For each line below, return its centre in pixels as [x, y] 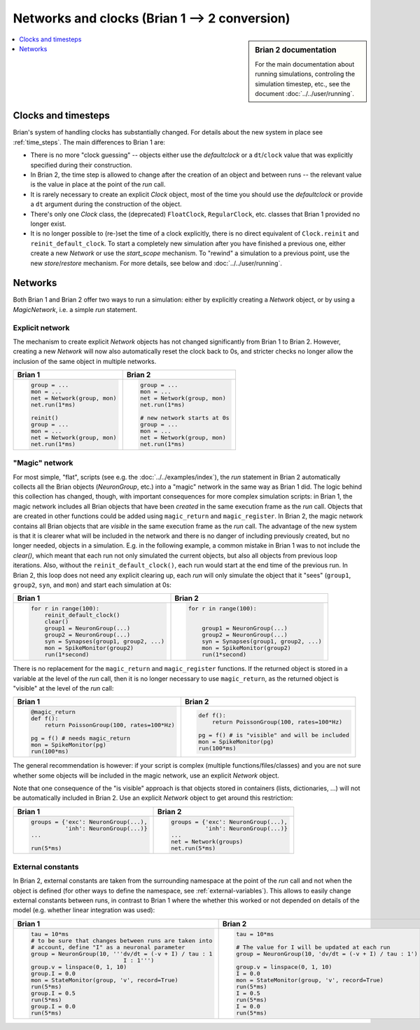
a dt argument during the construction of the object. [106, 204]
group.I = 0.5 [53, 993]
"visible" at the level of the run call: [63, 688]
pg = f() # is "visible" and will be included [274, 735]
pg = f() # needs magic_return [80, 739]
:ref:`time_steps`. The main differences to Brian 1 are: [89, 142]
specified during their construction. [81, 165]
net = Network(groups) [207, 841]
